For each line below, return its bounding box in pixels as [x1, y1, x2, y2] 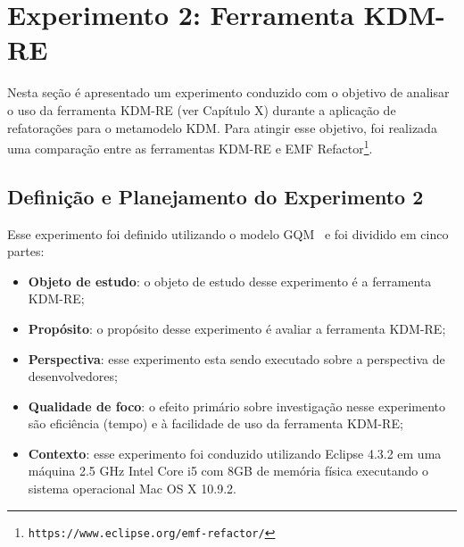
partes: [7, 242, 45, 261]
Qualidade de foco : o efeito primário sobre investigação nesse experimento [28, 396, 446, 415]
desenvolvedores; [28, 367, 118, 385]
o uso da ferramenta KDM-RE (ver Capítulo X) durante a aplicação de [7, 100, 396, 119]
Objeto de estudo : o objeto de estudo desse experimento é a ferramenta [28, 271, 432, 290]
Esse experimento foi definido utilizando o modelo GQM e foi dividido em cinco [7, 224, 449, 243]
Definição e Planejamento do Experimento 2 [7, 182, 424, 210]
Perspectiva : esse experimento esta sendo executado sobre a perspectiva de [28, 349, 445, 368]
